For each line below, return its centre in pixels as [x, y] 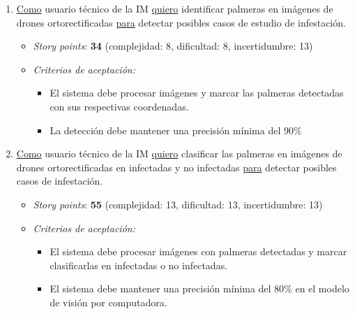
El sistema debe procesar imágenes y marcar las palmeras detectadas [197, 93]
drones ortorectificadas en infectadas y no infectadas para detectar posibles [176, 167]
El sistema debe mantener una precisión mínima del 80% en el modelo [199, 288]
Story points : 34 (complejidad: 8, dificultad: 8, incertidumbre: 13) [173, 46]
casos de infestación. [60, 181]
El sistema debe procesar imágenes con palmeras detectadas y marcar [198, 251]
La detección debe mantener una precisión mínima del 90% [176, 130]
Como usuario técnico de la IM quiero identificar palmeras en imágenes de [175, 8]
